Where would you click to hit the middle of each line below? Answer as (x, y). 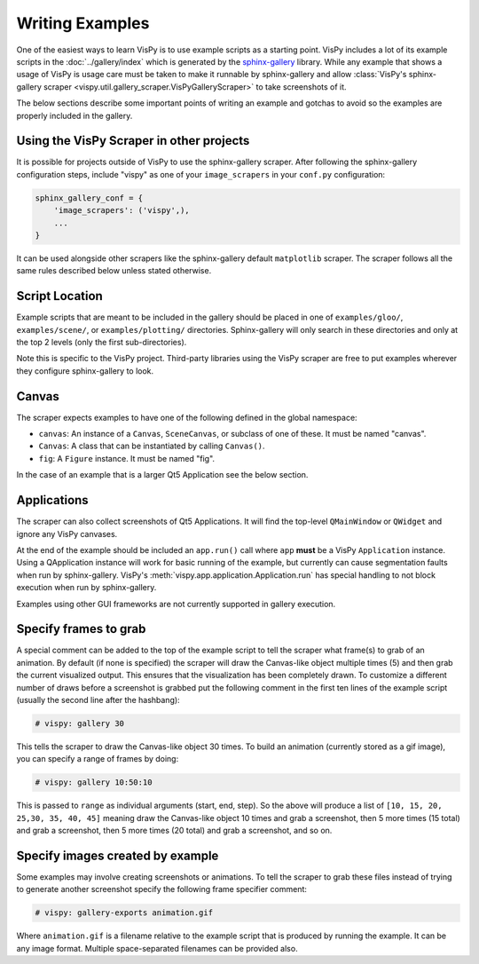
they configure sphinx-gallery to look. (85, 371)
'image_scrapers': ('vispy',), (122, 210)
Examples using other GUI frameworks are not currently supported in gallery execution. (176, 604)
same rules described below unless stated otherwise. (114, 271)
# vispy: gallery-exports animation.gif (124, 913)
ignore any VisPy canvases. (67, 533)
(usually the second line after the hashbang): (98, 699)
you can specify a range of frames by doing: (98, 759)
